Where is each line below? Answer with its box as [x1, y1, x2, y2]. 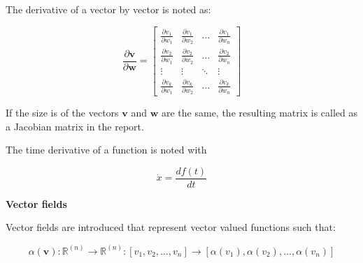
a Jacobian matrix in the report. [6, 119, 144, 133]
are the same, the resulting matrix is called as [161, 105, 357, 120]
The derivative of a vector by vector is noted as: [6, 2, 211, 16]
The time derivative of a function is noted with [6, 142, 207, 157]
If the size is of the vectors [6, 105, 119, 120]
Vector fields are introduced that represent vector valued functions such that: [6, 220, 336, 234]
